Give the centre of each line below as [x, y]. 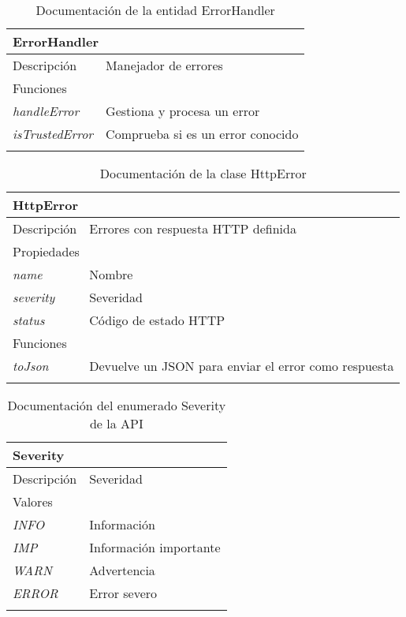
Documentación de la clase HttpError [203, 173]
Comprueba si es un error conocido [202, 134]
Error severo [123, 593]
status [29, 320]
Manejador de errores [164, 65]
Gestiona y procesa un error [183, 111]
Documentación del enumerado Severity [117, 405]
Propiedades [46, 251]
